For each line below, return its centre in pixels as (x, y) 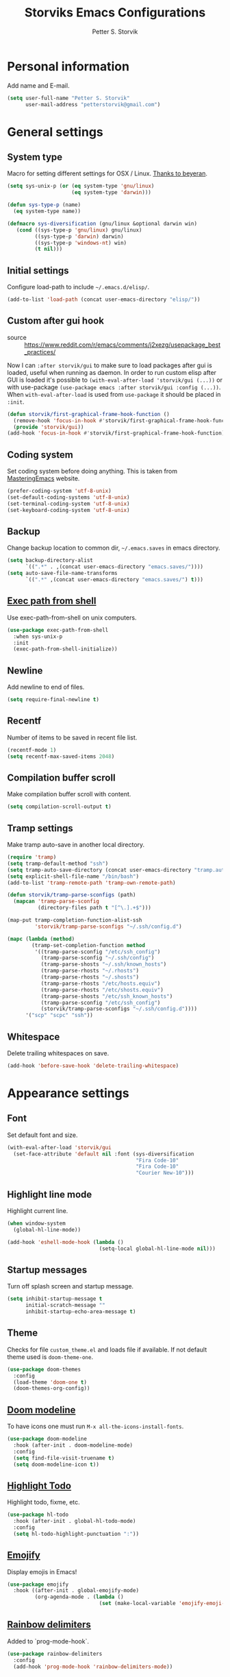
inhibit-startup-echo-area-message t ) (80, 1312)
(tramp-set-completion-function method (89, 945)
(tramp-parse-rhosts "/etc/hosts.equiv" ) (101, 983)
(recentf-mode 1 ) (32, 750)
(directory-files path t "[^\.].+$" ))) (94, 908)
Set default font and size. (42, 1135)
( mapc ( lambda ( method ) (41, 939)
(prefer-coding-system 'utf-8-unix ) (59, 491)
